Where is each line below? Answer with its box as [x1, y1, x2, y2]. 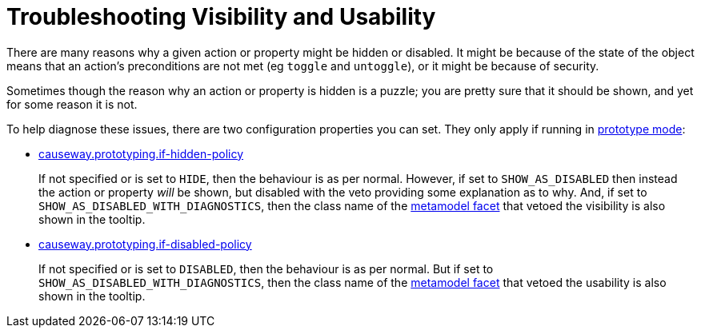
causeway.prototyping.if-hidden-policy [38, 146, 244, 161]
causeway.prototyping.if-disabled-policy [38, 237, 252, 251]
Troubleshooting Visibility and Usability [6, 3, 436, 30]
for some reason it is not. [6, 97, 138, 111]
